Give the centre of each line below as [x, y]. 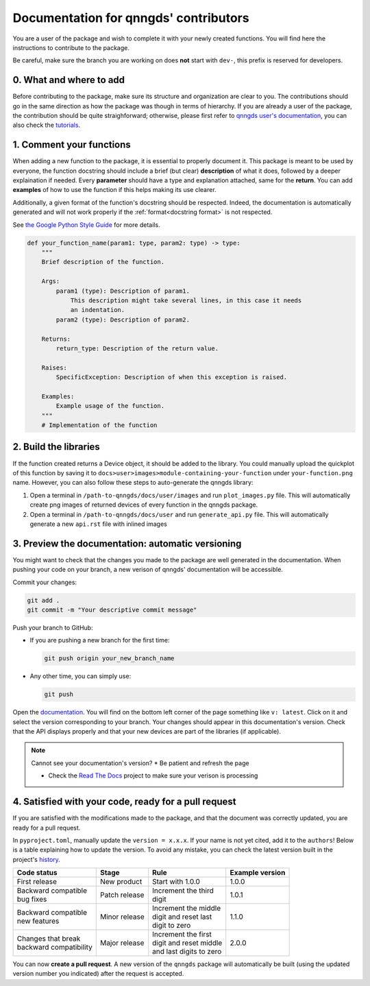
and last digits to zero [187, 952]
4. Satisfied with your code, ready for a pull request [124, 802]
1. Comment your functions [72, 145]
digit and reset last [182, 917]
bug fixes [32, 900]
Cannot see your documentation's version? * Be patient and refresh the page [140, 763]
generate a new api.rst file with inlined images [98, 524]
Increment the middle [186, 909]
